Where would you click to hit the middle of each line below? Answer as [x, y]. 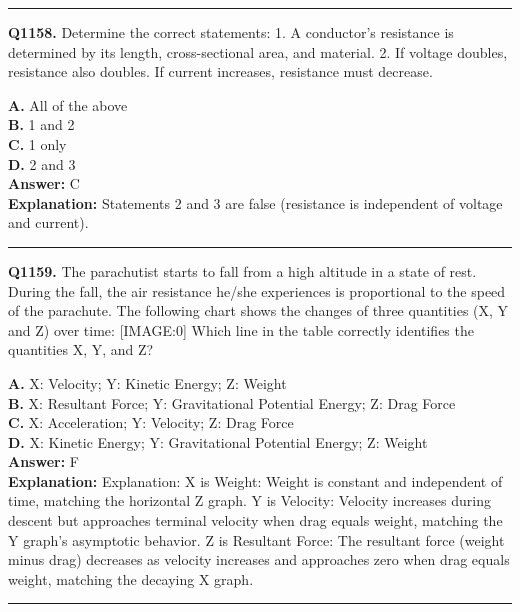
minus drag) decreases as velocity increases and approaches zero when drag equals [259, 559]
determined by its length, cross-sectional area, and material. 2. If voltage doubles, [258, 51]
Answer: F [43, 461]
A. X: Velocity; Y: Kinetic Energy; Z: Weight [147, 382]
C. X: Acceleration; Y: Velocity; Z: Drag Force [151, 422]
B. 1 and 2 [41, 124]
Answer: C [44, 183]
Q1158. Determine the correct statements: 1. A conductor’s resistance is [231, 32]
